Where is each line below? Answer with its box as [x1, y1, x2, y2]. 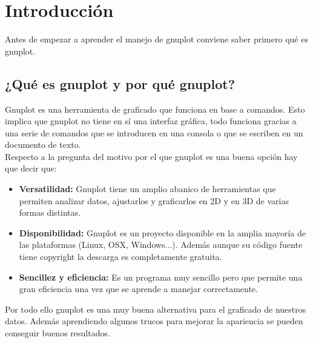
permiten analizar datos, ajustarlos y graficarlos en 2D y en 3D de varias [19, 194, 289, 207]
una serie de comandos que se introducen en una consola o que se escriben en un [5, 126, 303, 139]
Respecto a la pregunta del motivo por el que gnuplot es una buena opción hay [5, 150, 298, 162]
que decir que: [5, 162, 57, 175]
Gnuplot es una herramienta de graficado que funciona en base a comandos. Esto [5, 102, 305, 115]
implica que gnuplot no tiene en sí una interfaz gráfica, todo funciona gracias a [5, 115, 297, 127]
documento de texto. [5, 138, 81, 151]
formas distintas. [19, 206, 81, 219]
